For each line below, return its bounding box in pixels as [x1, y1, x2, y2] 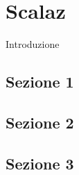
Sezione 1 [6, 71, 74, 92]
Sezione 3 [6, 152, 74, 174]
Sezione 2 [6, 111, 74, 133]
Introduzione [6, 37, 60, 51]
